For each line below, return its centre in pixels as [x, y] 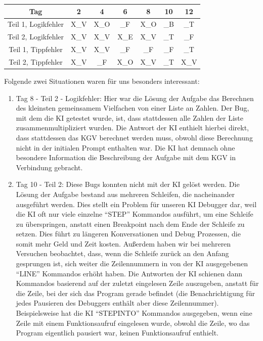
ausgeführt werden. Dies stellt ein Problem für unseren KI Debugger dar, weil [136, 204]
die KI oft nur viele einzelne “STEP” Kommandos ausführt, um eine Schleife [135, 214]
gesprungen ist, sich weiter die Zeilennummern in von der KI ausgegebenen [132, 263]
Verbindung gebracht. [49, 167]
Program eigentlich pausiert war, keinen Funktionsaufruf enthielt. [117, 333]
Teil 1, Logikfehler [36, 24]
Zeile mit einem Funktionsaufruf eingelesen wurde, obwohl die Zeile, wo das [133, 323]
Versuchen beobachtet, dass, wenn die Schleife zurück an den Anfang [122, 253]
